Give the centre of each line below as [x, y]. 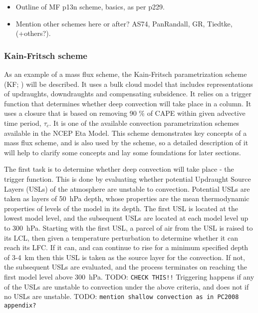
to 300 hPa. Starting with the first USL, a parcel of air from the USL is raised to [129, 227]
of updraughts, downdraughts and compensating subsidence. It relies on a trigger [128, 94]
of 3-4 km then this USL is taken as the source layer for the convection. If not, [125, 257]
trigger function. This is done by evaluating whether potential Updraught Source [128, 178]
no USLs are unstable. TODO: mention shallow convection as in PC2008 [122, 296]
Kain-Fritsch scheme [46, 55]
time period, [23, 123]
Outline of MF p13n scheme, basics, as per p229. [90, 6]
